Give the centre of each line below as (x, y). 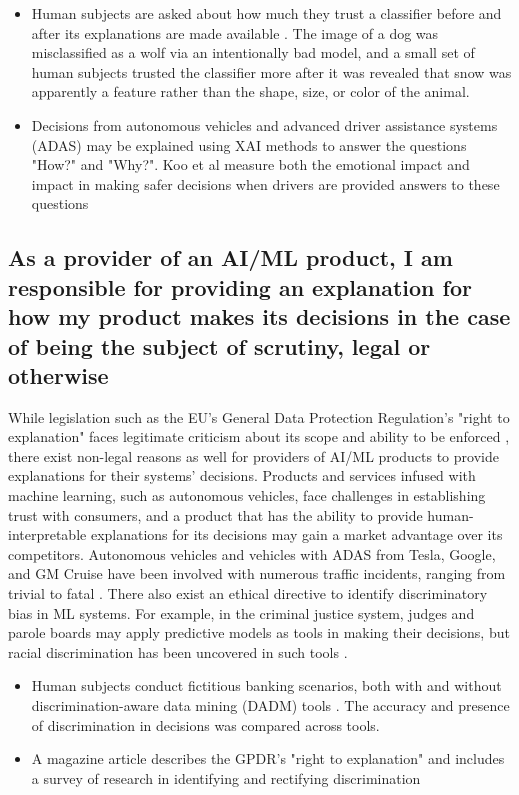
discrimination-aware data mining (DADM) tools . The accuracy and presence (270, 705)
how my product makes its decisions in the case (259, 316)
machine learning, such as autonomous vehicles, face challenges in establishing (247, 495)
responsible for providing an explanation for (240, 286)
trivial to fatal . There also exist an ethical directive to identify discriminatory (248, 593)
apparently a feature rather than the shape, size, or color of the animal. (250, 91)
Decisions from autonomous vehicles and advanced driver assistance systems (264, 124)
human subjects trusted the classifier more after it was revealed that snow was (271, 71)
